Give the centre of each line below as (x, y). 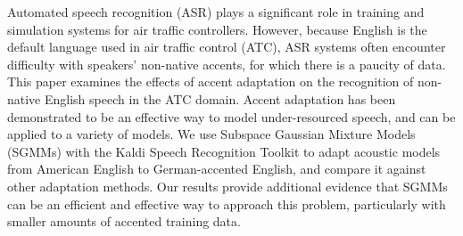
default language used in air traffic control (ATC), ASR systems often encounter (227, 47)
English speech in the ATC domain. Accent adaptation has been (220, 98)
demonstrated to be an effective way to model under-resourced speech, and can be (231, 116)
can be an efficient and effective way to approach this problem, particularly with (227, 203)
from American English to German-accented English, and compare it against (217, 169)
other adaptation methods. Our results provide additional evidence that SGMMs (227, 186)
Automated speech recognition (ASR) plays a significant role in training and (216, 12)
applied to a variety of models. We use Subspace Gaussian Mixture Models (211, 134)
